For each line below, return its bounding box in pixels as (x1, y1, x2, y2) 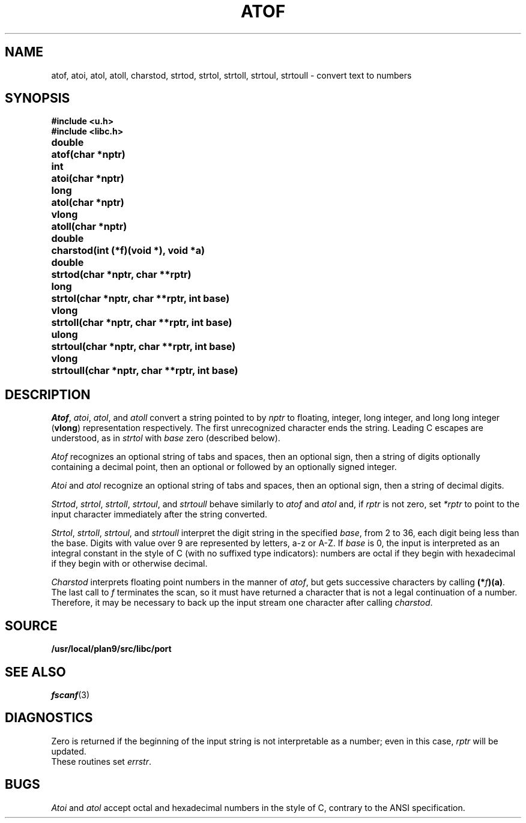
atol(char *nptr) (51, 196, 124, 209)
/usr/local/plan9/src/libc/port (51, 644, 172, 654)
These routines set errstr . (51, 756, 152, 767)
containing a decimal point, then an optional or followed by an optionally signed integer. (51, 462, 397, 472)
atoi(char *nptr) (51, 172, 124, 185)
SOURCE (5, 618, 58, 633)
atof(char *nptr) (51, 148, 125, 161)
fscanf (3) (51, 689, 90, 700)
